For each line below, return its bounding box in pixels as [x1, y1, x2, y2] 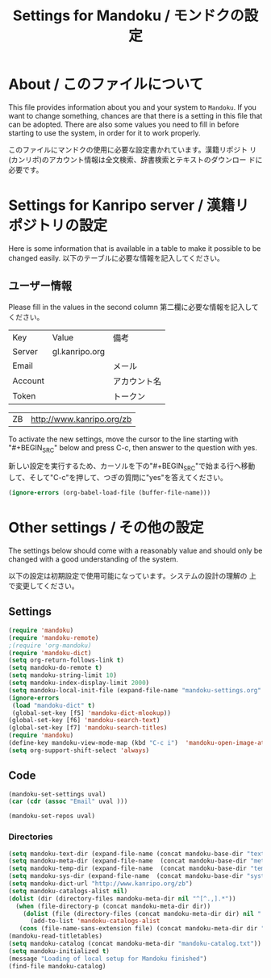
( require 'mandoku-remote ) [8, 633, 99, 642]
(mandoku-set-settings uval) [8, 790, 106, 798]
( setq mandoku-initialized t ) [8, 947, 110, 955]
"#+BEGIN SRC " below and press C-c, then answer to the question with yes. [8, 442, 258, 454]
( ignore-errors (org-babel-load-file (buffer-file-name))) [8, 489, 211, 497]
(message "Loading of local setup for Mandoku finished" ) [8, 955, 207, 963]
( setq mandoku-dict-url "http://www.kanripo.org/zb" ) [8, 880, 194, 888]
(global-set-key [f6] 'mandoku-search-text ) [8, 717, 161, 725]
